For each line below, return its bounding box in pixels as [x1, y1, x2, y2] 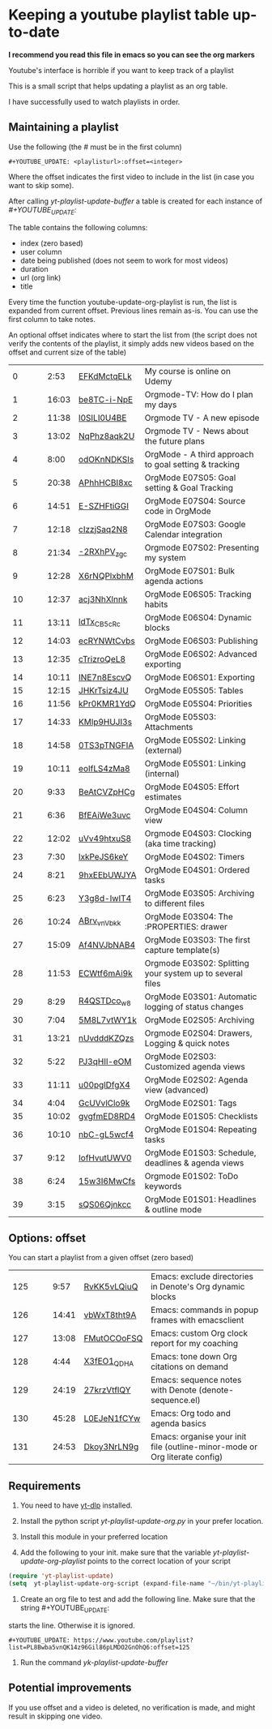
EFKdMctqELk [78, 371, 132, 382]
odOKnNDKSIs [78, 453, 134, 465]
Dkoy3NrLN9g [83, 1441, 139, 1452]
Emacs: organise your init [151, 1431, 247, 1443]
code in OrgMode [144, 505, 212, 517]
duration [19, 264, 49, 273]
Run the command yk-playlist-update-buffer [19, 1657, 168, 1667]
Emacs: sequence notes [151, 1375, 242, 1386]
